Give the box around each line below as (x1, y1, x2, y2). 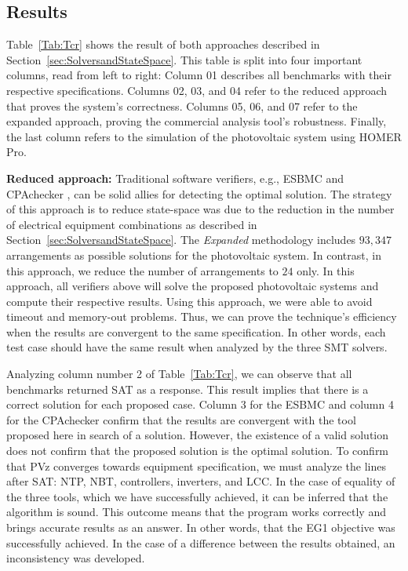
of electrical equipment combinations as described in (6, 216, 257, 232)
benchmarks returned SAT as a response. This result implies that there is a (6, 380, 369, 397)
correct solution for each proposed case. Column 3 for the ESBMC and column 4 (6, 396, 394, 413)
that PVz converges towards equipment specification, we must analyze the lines (6, 457, 386, 474)
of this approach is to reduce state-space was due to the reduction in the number (6, 201, 395, 217)
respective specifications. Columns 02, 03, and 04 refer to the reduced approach (6, 82, 388, 98)
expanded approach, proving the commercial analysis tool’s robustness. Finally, (6, 113, 387, 129)
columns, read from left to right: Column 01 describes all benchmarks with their (6, 67, 392, 83)
